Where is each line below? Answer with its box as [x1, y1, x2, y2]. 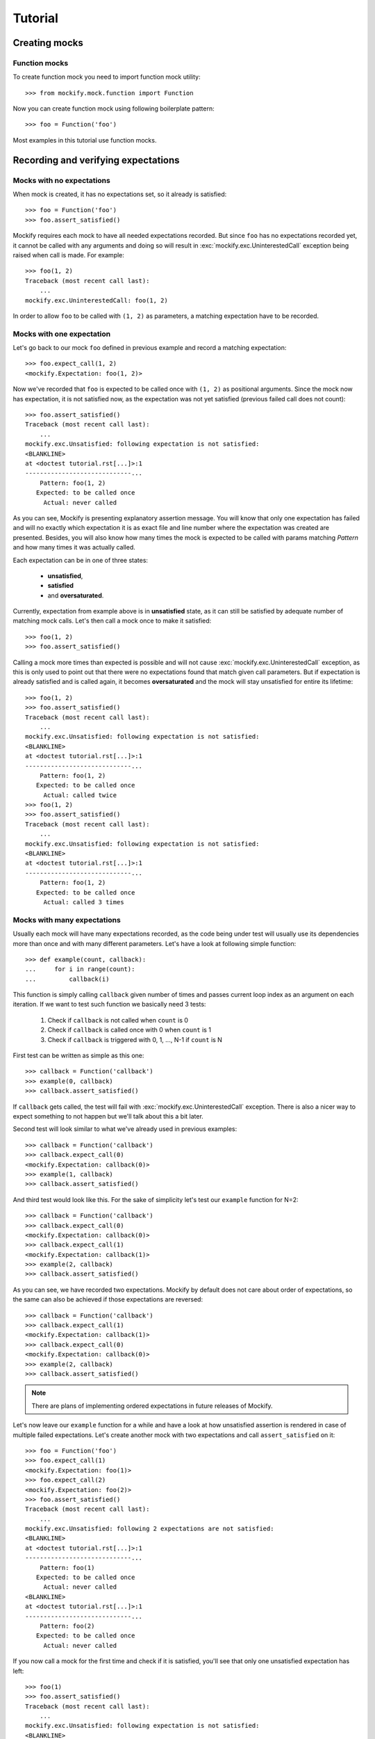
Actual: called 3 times [43, 898, 124, 906]
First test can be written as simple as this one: [12, 1051, 144, 1060]
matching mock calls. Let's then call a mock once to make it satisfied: [12, 616, 212, 625]
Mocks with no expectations [12, 175, 110, 185]
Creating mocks [12, 37, 83, 49]
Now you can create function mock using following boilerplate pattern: [12, 104, 215, 113]
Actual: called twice [43, 791, 117, 799]
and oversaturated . [47, 591, 104, 600]
